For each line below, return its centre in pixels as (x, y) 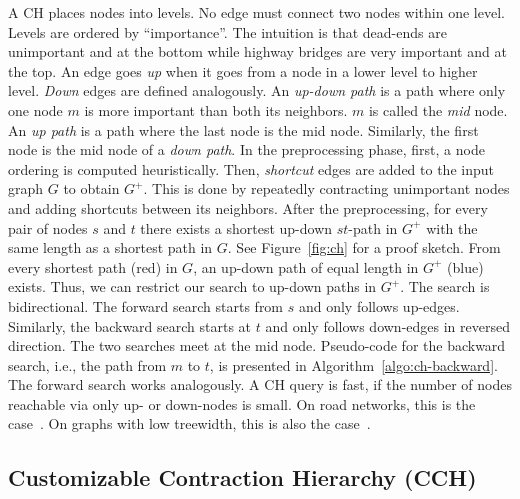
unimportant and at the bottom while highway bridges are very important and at (257, 51)
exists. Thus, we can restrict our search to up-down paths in (192, 286)
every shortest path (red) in (93, 266)
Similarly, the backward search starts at (130, 325)
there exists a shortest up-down (236, 227)
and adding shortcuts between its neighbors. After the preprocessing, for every (248, 207)
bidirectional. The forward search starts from (146, 305)
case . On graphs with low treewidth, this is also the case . (189, 423)
